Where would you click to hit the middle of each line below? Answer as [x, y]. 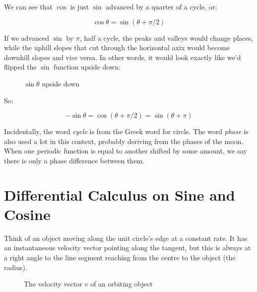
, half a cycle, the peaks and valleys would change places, [166, 37]
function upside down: [87, 67]
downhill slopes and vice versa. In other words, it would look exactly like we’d [123, 57]
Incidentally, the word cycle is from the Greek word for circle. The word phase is [126, 131]
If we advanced [27, 37]
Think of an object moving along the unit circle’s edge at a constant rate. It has [126, 238]
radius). [16, 267]
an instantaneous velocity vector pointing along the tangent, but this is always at [128, 248]
